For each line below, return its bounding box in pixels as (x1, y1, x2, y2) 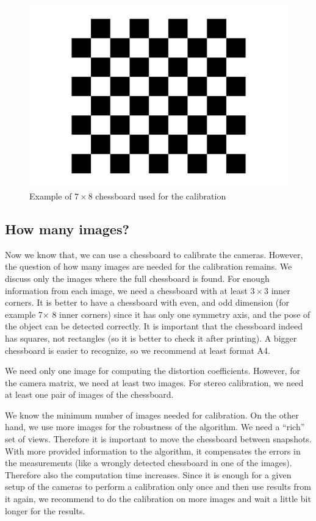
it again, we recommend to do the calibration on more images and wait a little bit (5, 492, 311, 505)
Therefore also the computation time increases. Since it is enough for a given (5, 468, 292, 481)
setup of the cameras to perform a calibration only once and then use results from (5, 480, 311, 493)
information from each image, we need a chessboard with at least (5, 284, 248, 296)
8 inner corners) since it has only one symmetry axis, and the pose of (52, 307, 311, 320)
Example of (29, 189, 72, 202)
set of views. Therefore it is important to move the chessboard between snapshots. (5, 433, 312, 445)
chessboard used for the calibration (95, 189, 226, 202)
